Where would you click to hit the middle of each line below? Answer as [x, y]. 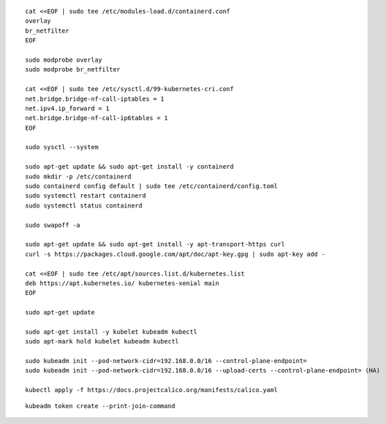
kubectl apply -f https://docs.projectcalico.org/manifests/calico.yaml [151, 390]
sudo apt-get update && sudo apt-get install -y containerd [129, 167]
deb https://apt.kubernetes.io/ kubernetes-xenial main [122, 283]
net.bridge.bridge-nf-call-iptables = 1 [95, 99]
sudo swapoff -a [53, 225]
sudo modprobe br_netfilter [73, 70]
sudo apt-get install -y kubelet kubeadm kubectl [111, 332]
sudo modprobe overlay [64, 60]
